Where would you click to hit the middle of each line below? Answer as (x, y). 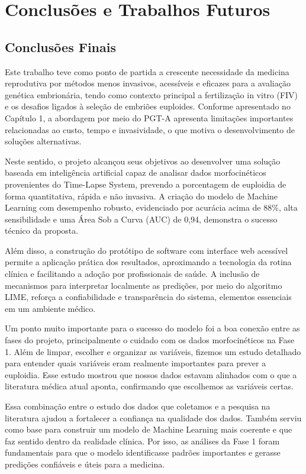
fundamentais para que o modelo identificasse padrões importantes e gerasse (143, 452)
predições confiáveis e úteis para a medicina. (85, 464)
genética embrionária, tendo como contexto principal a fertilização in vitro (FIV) (152, 94)
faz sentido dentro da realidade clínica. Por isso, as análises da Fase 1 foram (142, 441)
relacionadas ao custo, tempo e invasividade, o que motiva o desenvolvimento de (150, 129)
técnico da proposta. (42, 230)
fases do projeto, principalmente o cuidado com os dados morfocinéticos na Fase (150, 340)
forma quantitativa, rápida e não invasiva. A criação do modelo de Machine (141, 196)
